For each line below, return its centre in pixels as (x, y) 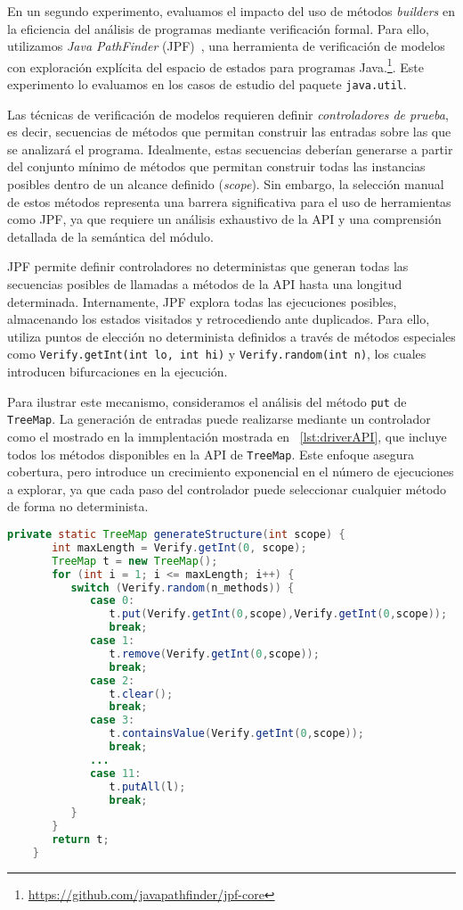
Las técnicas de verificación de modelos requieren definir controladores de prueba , (228, 114)
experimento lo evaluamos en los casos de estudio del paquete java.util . (207, 84)
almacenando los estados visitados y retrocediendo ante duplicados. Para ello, (219, 319)
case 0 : (113, 601)
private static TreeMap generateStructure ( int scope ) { (176, 534)
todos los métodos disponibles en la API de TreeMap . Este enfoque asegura (211, 454)
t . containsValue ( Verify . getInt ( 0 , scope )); (236, 734)
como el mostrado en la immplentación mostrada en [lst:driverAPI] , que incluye (227, 436)
